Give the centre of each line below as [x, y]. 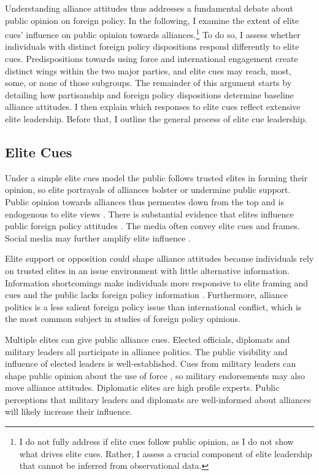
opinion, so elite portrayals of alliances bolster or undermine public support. [148, 190]
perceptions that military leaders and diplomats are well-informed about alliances [158, 399]
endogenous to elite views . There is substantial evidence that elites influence [149, 214]
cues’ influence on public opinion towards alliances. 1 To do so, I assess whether [153, 33]
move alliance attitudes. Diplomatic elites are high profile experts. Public [142, 387]
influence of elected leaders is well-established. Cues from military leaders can [151, 363]
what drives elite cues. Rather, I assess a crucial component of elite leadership [166, 453]
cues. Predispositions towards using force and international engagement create [152, 59]
